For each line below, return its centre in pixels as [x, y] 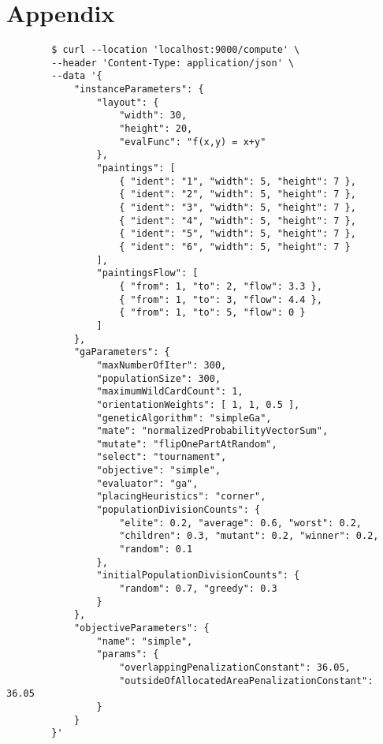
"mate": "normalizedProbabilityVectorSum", [212, 431]
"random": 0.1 [156, 550]
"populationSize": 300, [159, 378]
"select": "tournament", [162, 457]
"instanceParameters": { [139, 90]
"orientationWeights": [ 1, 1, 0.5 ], [198, 404]
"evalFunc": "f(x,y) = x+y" [193, 142]
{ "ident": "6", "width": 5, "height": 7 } [235, 247]
